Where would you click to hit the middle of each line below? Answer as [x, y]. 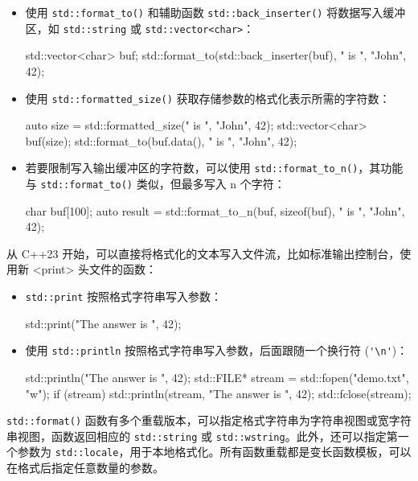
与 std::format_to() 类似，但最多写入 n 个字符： [155, 183]
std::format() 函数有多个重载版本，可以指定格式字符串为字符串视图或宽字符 [209, 420]
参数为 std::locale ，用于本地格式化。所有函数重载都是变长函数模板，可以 [214, 452]
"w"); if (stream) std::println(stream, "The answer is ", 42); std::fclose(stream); [218, 393]
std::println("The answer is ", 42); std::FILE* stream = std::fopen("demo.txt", [217, 377]
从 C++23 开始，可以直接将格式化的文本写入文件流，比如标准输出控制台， [203, 253]
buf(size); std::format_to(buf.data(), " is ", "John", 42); [161, 140]
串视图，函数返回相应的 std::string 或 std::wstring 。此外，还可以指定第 [202, 436]
